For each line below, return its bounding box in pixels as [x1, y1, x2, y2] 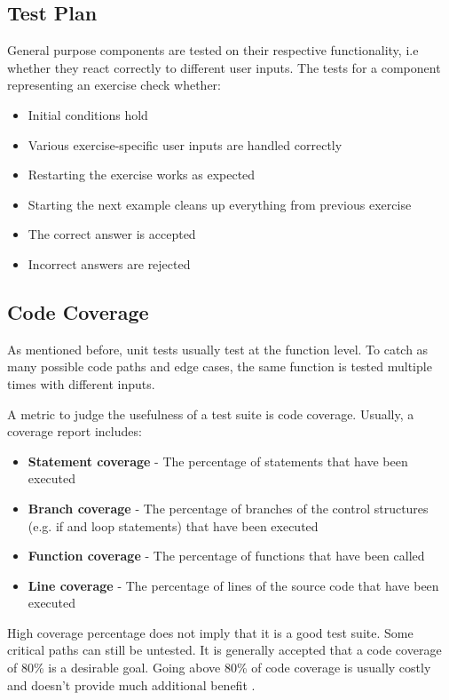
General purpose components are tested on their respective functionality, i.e [7, 41, 419, 60]
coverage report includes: [7, 422, 142, 441]
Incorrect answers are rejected [28, 254, 191, 273]
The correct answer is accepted [28, 225, 196, 243]
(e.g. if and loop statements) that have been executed [28, 516, 319, 535]
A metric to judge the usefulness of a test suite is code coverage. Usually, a [7, 404, 414, 423]
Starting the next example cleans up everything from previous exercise [28, 195, 412, 213]
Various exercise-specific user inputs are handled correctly [28, 135, 343, 154]
